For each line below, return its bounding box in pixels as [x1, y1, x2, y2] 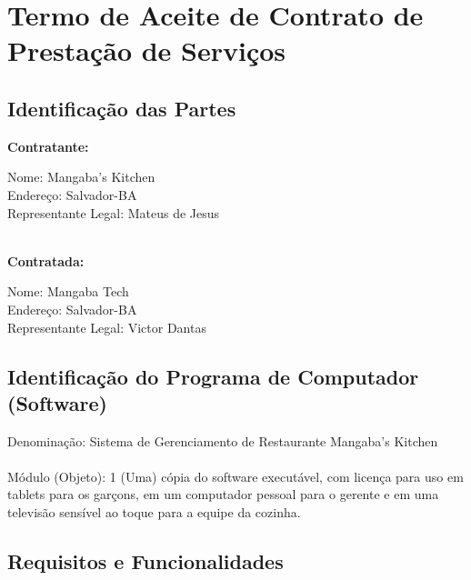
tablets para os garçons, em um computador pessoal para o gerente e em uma [7, 485, 439, 504]
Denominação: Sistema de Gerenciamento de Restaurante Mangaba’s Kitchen [7, 431, 438, 450]
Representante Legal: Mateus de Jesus [7, 203, 220, 222]
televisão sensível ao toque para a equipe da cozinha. [7, 503, 301, 522]
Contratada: [7, 251, 85, 270]
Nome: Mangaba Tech [7, 282, 129, 301]
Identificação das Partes [7, 94, 236, 122]
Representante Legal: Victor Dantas [7, 317, 206, 336]
